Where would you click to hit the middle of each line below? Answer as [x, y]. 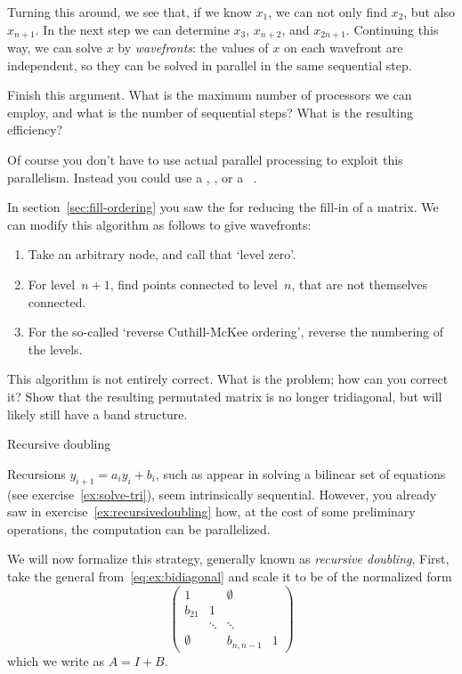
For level [52, 284]
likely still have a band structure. [97, 414]
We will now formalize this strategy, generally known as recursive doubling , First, [228, 559]
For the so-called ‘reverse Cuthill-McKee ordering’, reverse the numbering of [236, 332]
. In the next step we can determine [132, 29]
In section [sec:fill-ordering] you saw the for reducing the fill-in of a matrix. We [223, 207]
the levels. [55, 349]
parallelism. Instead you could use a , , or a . [132, 177]
